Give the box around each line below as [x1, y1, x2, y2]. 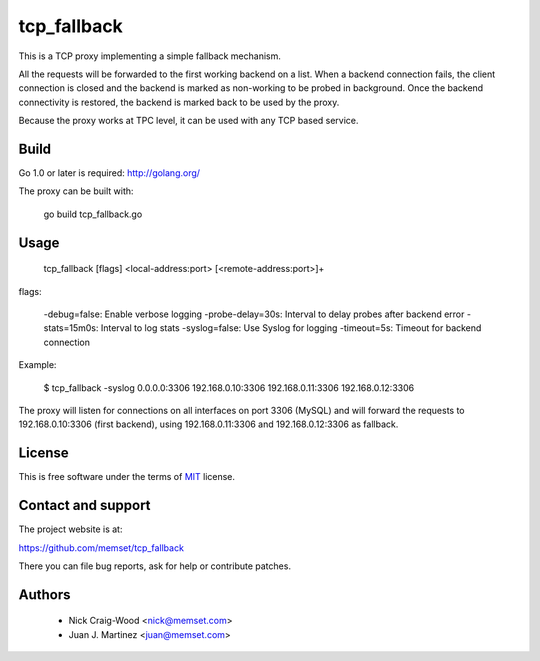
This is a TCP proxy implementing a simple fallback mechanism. [18, 50, 282, 62]
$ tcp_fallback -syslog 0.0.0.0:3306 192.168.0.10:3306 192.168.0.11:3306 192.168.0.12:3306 [43, 381, 415, 394]
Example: [18, 359, 57, 371]
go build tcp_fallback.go [43, 208, 143, 220]
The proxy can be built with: [18, 185, 134, 197]
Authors [18, 586, 71, 603]
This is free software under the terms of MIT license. [18, 471, 235, 483]
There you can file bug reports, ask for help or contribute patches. [18, 560, 292, 572]
